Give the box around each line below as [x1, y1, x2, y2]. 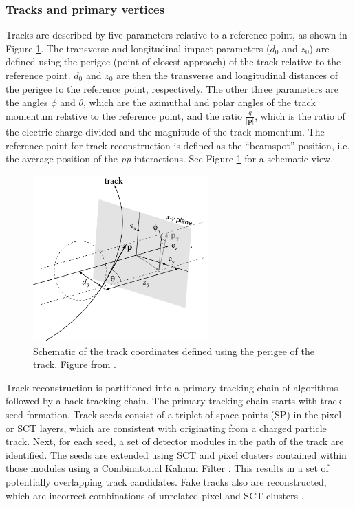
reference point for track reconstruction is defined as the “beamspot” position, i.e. [6, 138, 350, 152]
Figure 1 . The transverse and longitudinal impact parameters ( [6, 41, 270, 55]
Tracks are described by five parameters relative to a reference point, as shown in [6, 28, 347, 42]
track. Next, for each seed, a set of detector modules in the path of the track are [6, 434, 344, 449]
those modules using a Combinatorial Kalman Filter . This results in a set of [6, 461, 329, 475]
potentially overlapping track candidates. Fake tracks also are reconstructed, [6, 475, 327, 489]
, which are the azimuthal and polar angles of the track [83, 95, 316, 109]
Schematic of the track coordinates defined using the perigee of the [33, 343, 314, 358]
